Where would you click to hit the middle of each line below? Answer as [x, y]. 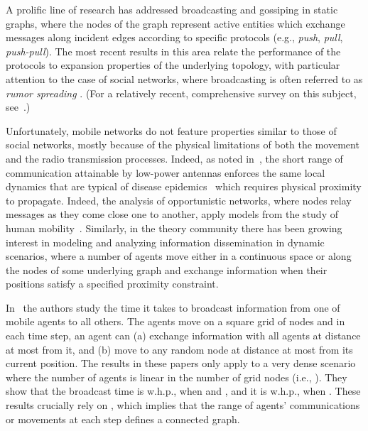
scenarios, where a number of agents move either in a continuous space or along [179, 256]
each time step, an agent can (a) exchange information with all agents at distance [183, 335]
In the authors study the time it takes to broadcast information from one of [173, 307]
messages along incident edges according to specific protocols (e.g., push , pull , [174, 37]
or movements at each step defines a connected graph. [123, 419]
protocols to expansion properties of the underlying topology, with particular [173, 65]
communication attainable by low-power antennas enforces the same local [166, 172]
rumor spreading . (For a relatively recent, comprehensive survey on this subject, [181, 93]
